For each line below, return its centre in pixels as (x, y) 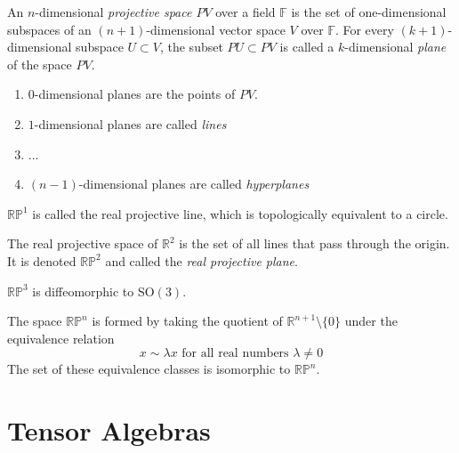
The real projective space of (83, 243)
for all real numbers (235, 354)
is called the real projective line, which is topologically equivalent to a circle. (240, 213)
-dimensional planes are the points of (135, 94)
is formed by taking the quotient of (187, 321)
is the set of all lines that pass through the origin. (314, 243)
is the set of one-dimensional (369, 12)
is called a (307, 47)
